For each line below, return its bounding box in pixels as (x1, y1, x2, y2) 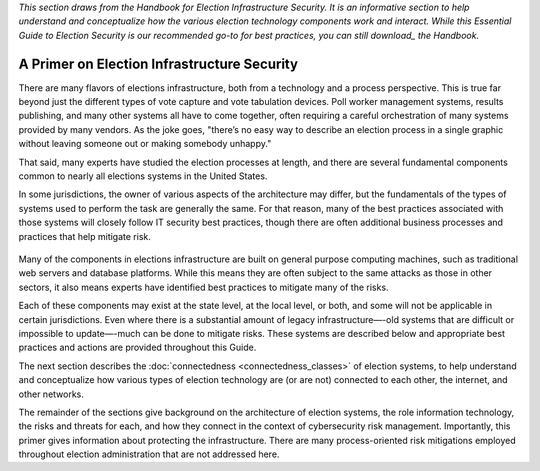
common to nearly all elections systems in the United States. (18, 170, 268, 182)
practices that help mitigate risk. (18, 230, 152, 242)
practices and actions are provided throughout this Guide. (18, 341, 257, 354)
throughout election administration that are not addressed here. (18, 448, 280, 460)
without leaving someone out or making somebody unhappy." (18, 138, 272, 150)
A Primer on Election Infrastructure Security (18, 55, 299, 72)
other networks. (18, 388, 85, 400)
